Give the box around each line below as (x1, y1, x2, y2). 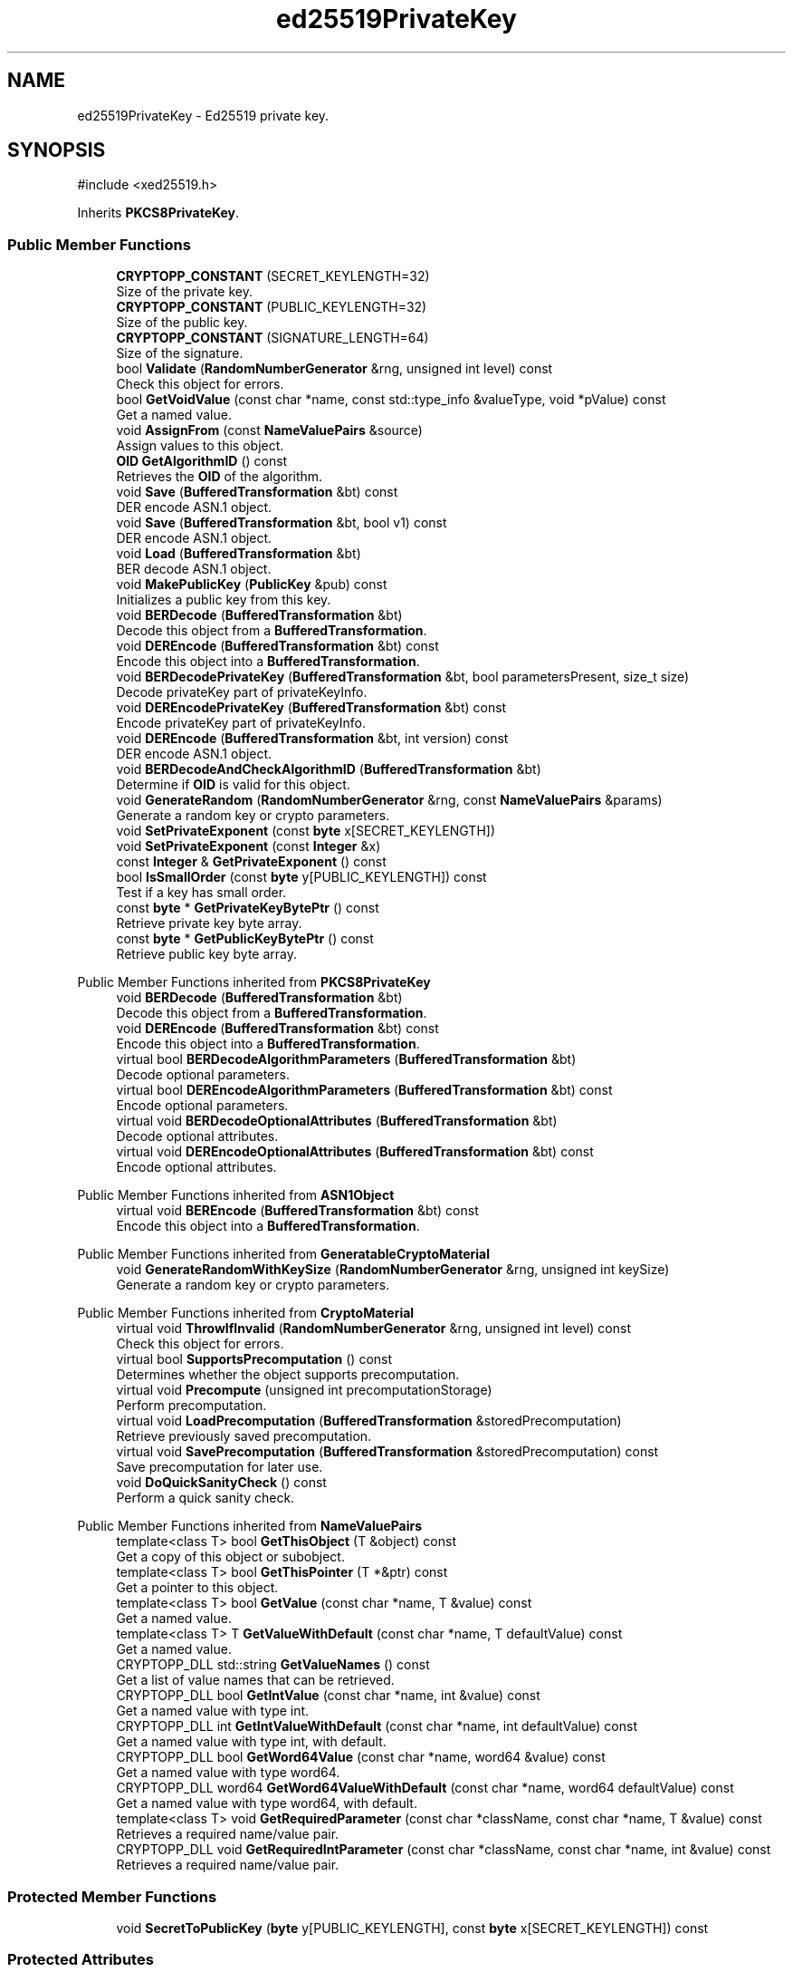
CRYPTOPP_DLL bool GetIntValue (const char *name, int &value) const (116, 1687, 540, 1704)
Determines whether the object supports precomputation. (116, 1367, 460, 1383)
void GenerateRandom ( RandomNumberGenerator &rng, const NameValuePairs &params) (116, 792, 663, 808)
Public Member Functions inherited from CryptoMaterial (77, 1305, 415, 1321)
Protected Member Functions (7, 1887, 217, 1906)
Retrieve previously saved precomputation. (116, 1428, 372, 1445)
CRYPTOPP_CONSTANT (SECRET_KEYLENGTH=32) (116, 268, 430, 285)
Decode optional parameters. (116, 1067, 290, 1083)
